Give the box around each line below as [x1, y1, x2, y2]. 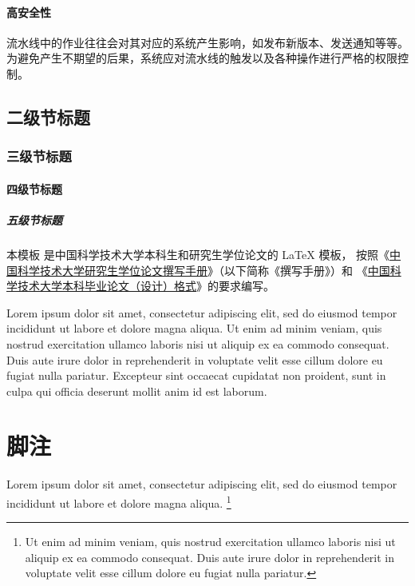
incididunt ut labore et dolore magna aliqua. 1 [6, 492, 231, 511]
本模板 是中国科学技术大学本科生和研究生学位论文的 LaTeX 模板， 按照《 [6, 245, 390, 262]
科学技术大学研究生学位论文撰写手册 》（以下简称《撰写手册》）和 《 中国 [17, 261, 390, 278]
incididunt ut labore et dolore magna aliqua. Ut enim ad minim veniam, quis [6, 320, 382, 337]
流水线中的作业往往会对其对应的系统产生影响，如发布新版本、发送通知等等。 [6, 34, 409, 50]
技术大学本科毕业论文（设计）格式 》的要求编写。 [17, 277, 275, 294]
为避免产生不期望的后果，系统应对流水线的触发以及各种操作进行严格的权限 [6, 50, 397, 66]
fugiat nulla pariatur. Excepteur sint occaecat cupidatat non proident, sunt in [6, 367, 386, 384]
